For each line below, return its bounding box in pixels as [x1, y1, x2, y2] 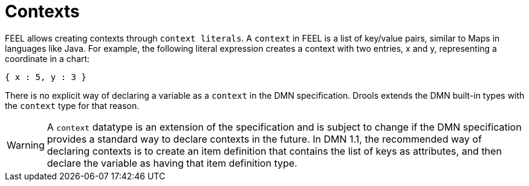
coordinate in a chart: [5, 53, 90, 64]
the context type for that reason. [5, 100, 140, 111]
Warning [7, 138, 45, 151]
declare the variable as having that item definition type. [47, 157, 297, 169]
